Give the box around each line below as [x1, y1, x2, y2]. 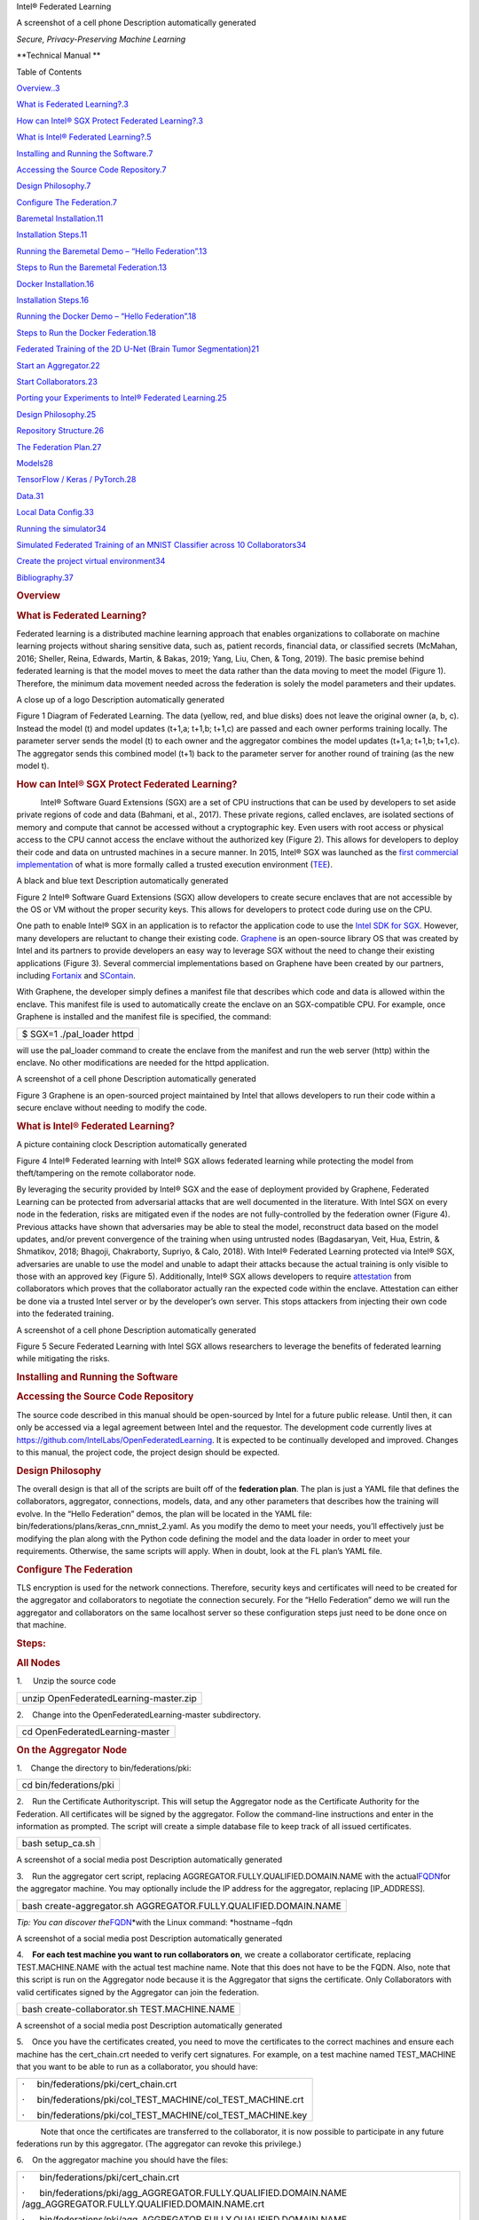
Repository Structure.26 [16, 425, 105, 436]
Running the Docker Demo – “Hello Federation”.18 [16, 311, 197, 321]
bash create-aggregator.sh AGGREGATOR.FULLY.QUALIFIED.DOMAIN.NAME [21, 1899, 342, 1912]
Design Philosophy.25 [16, 408, 97, 419]
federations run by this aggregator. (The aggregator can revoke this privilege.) [16, 2138, 302, 2149]
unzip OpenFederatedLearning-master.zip [21, 1692, 197, 1704]
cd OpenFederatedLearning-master [21, 1725, 170, 1738]
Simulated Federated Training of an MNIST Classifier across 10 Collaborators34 [16, 539, 307, 550]
